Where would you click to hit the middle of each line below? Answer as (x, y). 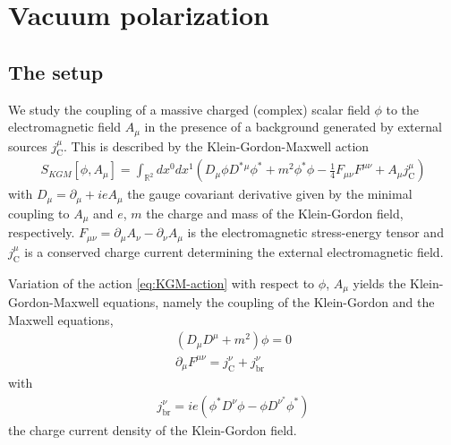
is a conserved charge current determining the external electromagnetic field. (234, 251)
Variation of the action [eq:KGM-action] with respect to (162, 282)
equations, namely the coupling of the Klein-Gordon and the (269, 302)
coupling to (39, 213)
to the (403, 109)
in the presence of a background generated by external (293, 127)
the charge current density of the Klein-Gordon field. (153, 429)
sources (28, 145)
